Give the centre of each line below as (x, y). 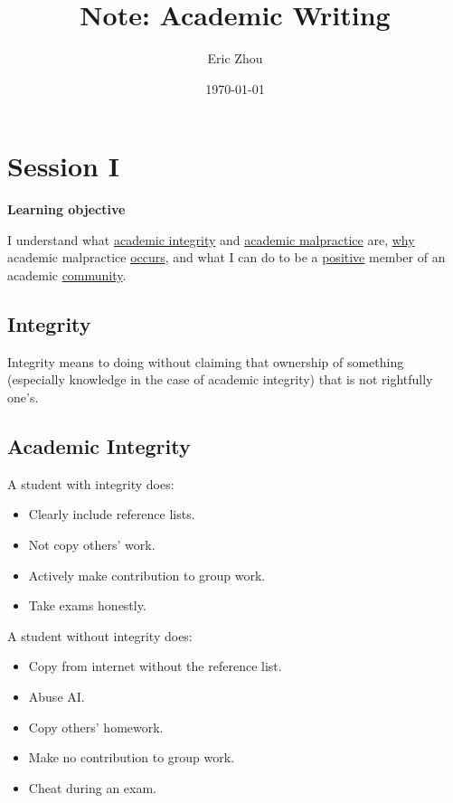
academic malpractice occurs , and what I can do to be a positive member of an (226, 257)
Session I (63, 166)
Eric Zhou (235, 58)
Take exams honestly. (87, 605)
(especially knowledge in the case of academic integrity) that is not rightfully (220, 379)
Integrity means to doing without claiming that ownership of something (206, 361)
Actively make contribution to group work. (147, 575)
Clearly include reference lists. (112, 514)
